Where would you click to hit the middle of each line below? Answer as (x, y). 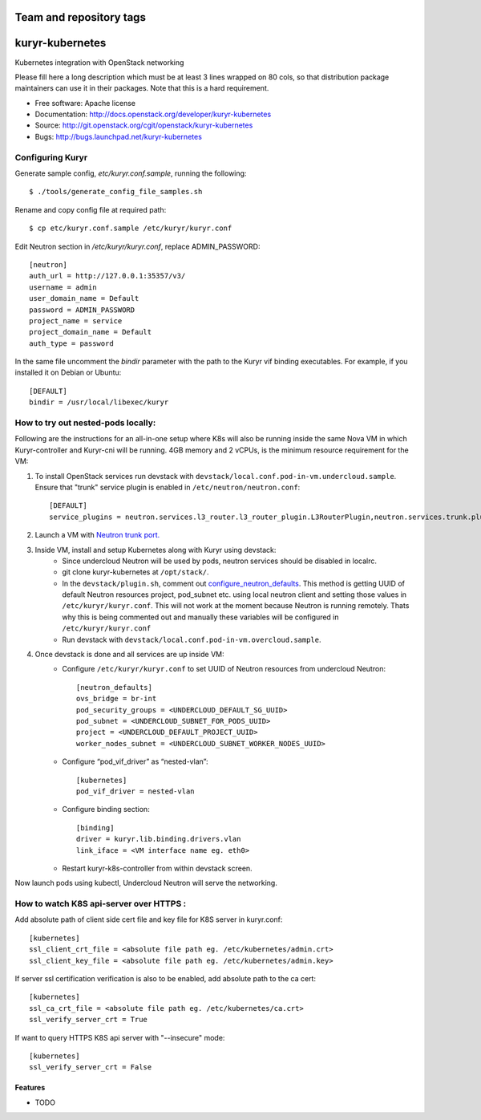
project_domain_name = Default (91, 332)
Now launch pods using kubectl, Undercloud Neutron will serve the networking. (146, 883)
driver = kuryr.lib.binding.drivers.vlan (159, 839)
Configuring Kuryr (51, 157)
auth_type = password (71, 343)
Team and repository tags (80, 17)
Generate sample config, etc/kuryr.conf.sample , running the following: (131, 173)
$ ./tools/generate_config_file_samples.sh (116, 192)
